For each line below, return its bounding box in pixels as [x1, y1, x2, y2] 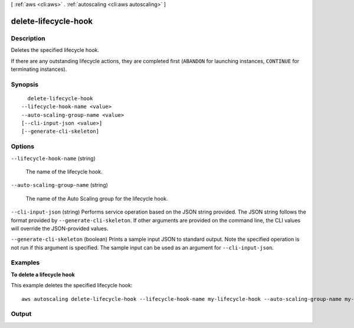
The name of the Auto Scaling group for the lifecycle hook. [25, 195, 168, 202]
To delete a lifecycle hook [11, 271, 75, 278]
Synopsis [11, 80, 38, 88]
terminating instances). [11, 65, 67, 73]
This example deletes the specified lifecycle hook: [11, 282, 133, 289]
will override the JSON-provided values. [11, 225, 109, 232]
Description [11, 34, 45, 42]
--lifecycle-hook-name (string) [11, 155, 96, 162]
